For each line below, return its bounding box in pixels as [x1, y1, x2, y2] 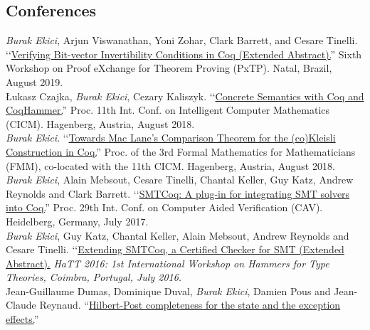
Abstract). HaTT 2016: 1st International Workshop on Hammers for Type [6, 255, 329, 270]
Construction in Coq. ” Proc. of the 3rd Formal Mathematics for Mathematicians [6, 144, 356, 159]
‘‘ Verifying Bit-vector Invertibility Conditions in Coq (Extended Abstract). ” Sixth [6, 46, 362, 61]
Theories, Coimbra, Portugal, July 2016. [6, 270, 182, 284]
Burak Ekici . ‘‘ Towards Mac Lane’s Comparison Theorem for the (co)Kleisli [6, 130, 336, 145]
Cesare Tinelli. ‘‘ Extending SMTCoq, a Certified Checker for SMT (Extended [6, 242, 344, 257]
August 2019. [6, 74, 63, 89]
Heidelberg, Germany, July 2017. [6, 213, 149, 228]
